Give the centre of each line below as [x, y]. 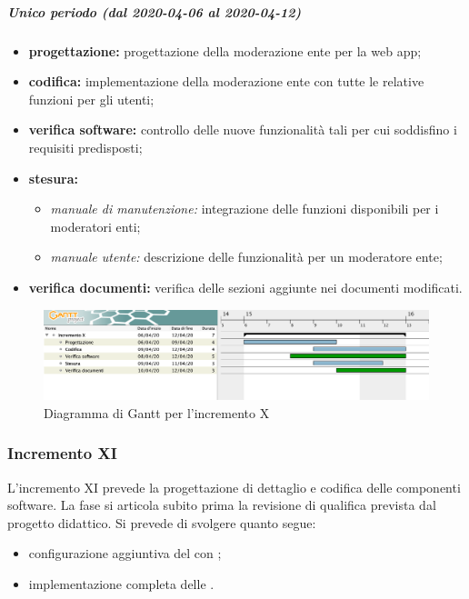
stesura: [54, 178]
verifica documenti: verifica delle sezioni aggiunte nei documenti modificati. [245, 287]
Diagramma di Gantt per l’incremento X [157, 412]
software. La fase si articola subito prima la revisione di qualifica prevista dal [222, 505]
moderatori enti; [95, 226]
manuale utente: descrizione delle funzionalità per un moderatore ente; [246, 257]
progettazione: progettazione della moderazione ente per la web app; [225, 50]
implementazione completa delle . [121, 584]
